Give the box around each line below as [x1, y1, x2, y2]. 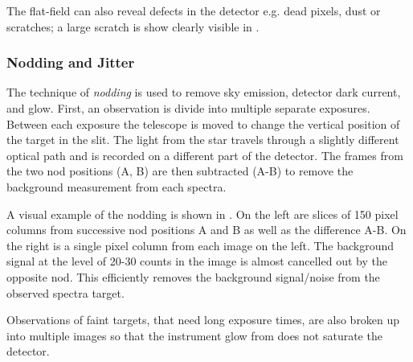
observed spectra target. [6, 284, 125, 301]
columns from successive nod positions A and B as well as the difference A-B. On [6, 221, 407, 238]
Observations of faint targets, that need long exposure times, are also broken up [6, 311, 400, 328]
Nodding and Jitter [6, 52, 135, 72]
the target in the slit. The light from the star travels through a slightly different [6, 131, 399, 148]
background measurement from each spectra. [6, 178, 227, 195]
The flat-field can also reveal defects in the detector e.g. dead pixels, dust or [6, 2, 381, 19]
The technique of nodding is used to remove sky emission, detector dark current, [6, 84, 401, 101]
